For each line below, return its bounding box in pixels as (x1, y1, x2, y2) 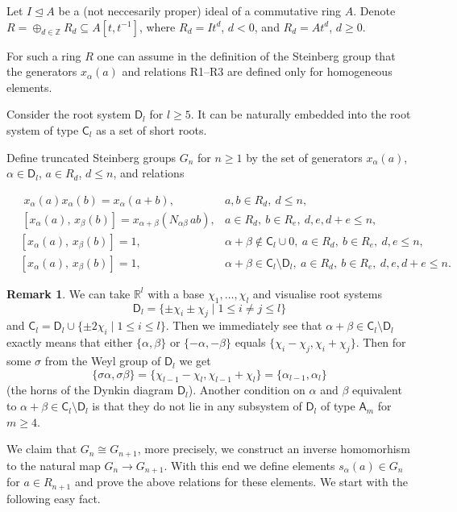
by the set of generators (246, 148, 363, 165)
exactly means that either (6, 334, 133, 351)
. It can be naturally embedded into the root (190, 106, 411, 123)
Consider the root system (6, 106, 131, 123)
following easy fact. (6, 489, 101, 506)
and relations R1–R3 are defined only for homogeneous (122, 63, 393, 80)
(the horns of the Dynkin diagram (6, 381, 174, 398)
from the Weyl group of (44, 352, 161, 369)
